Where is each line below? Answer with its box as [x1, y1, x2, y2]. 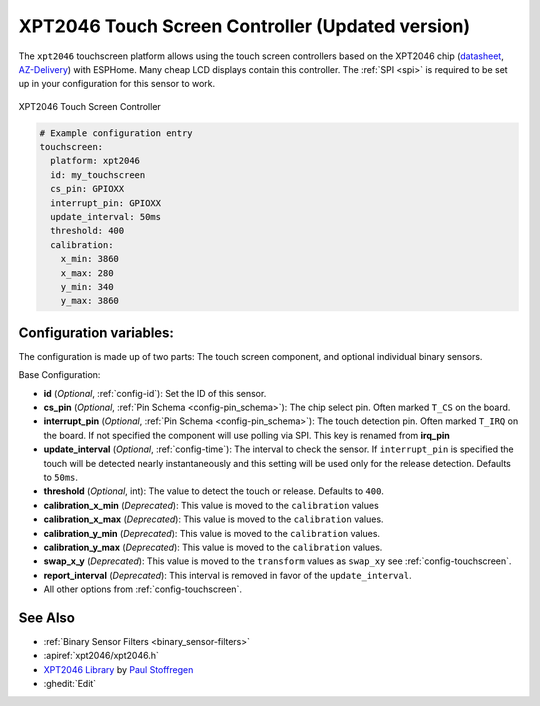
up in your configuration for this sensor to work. [18, 78, 216, 90]
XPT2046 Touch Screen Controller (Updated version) [18, 15, 471, 37]
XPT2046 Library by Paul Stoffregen [43, 663, 194, 675]
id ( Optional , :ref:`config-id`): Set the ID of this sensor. [43, 387, 267, 399]
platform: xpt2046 [50, 155, 140, 167]
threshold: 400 [50, 225, 125, 237]
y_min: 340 [60, 281, 114, 292]
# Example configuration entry [39, 127, 194, 139]
